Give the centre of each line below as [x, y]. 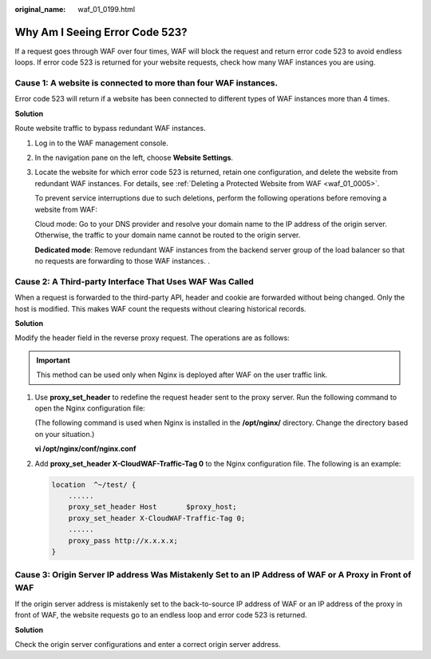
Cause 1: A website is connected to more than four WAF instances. [146, 83]
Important [53, 360]
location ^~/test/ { [94, 484]
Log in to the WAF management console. [102, 143]
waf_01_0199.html [107, 9]
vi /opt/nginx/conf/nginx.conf [85, 449]
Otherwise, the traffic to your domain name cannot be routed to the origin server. [168, 235]
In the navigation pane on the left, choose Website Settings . [134, 157]
